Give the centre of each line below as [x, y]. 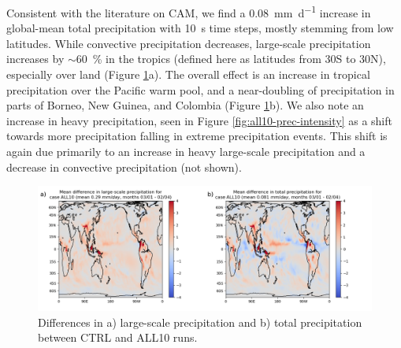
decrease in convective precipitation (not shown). [124, 167]
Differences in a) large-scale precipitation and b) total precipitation [200, 322]
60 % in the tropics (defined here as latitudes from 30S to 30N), [231, 59]
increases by [35, 59]
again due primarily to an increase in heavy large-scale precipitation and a [186, 151]
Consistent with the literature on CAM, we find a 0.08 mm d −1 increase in [189, 11]
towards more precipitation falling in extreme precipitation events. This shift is [197, 136]
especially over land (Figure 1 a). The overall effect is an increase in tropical [188, 74]
